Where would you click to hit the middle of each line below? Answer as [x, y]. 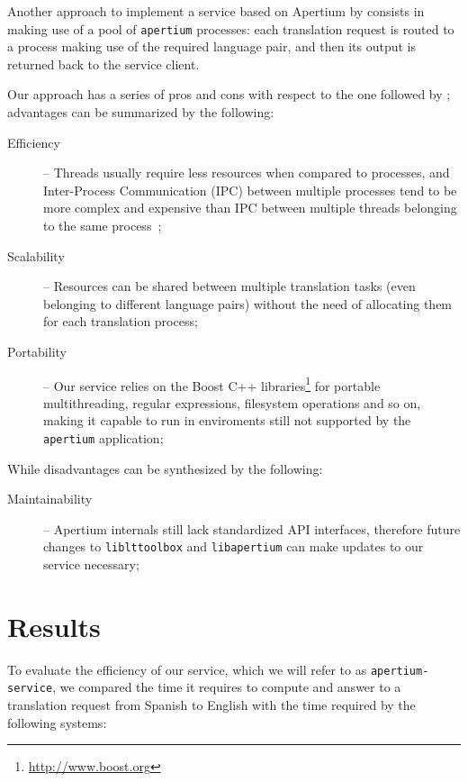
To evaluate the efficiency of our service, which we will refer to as [187, 669]
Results [54, 626]
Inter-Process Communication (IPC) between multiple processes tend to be [250, 190]
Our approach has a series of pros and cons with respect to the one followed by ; [229, 94]
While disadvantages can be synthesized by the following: [165, 468]
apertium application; [103, 438]
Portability [37, 351]
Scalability [36, 255]
